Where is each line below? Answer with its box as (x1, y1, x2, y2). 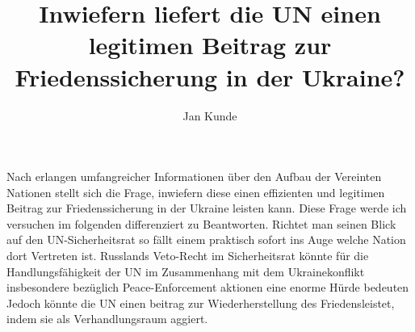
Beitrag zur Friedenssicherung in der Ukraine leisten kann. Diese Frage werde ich (6, 200, 407, 216)
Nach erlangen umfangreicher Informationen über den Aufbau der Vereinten (6, 168, 382, 185)
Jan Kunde (182, 107, 237, 124)
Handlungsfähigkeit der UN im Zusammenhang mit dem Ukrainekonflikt (6, 263, 365, 279)
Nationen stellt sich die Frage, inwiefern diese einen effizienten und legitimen (6, 183, 385, 200)
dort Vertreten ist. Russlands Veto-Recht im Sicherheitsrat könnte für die (6, 247, 369, 264)
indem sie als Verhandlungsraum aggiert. (6, 310, 208, 327)
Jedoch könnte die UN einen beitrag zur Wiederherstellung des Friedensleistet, (6, 294, 395, 311)
